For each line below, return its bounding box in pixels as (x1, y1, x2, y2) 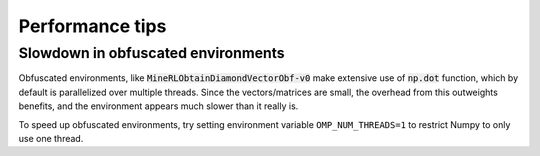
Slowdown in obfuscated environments (18, 44, 285, 62)
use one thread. (18, 132, 84, 144)
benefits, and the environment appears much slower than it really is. (18, 100, 299, 112)
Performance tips (18, 15, 167, 37)
